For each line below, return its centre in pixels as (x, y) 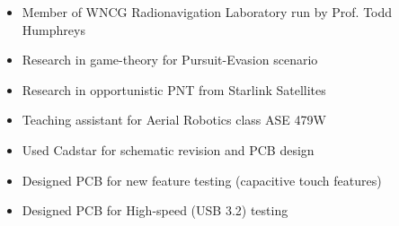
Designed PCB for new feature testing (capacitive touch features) (202, 180)
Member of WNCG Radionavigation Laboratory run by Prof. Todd (207, 12)
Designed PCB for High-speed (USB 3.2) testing (155, 210)
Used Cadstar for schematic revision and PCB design (168, 149)
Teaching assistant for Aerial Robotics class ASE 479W (174, 120)
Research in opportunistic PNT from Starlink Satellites (174, 89)
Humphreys (53, 29)
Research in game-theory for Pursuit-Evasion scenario (170, 60)
